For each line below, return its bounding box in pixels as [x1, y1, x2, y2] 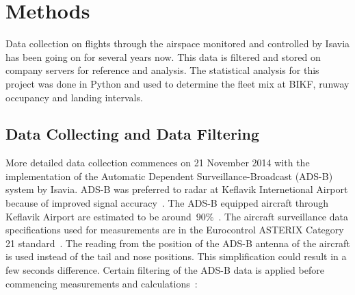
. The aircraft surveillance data [218, 209, 348, 223]
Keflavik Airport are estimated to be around [5, 209, 192, 223]
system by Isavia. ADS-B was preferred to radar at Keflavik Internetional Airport [5, 182, 348, 196]
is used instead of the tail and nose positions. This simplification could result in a [5, 249, 347, 264]
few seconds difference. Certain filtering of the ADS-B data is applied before [5, 263, 324, 277]
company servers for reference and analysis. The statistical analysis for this [5, 63, 319, 77]
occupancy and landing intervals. [5, 90, 143, 104]
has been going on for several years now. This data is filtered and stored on [5, 49, 321, 64]
